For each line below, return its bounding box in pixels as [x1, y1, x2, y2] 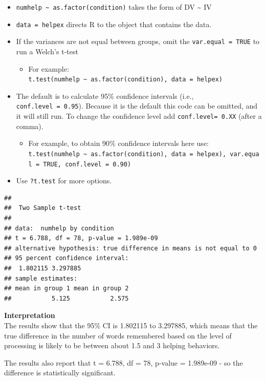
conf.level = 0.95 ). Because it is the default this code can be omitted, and [16, 100, 258, 111]
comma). [16, 120, 43, 131]
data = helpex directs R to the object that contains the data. [16, 18, 212, 29]
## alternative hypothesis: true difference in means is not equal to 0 [4, 244, 257, 252]
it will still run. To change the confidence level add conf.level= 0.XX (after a [16, 111, 262, 121]
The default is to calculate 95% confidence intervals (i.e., [16, 90, 194, 101]
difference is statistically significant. [4, 367, 116, 378]
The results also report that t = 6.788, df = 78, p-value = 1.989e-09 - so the [4, 357, 243, 368]
